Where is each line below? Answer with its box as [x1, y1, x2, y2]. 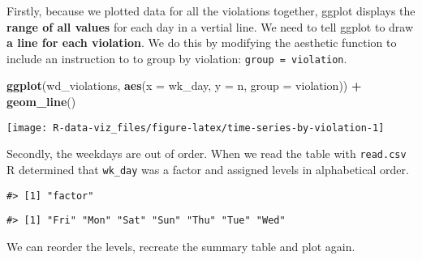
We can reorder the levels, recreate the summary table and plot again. [6, 237, 355, 254]
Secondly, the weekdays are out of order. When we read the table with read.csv [6, 145, 407, 162]
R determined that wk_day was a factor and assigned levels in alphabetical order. [6, 160, 409, 177]
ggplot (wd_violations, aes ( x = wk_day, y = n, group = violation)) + [6, 77, 362, 94]
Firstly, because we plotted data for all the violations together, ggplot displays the [6, 2, 416, 19]
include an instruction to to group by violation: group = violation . [6, 49, 347, 66]
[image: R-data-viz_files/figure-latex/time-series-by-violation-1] [6, 121, 385, 134]
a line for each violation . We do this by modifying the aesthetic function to [6, 34, 397, 51]
